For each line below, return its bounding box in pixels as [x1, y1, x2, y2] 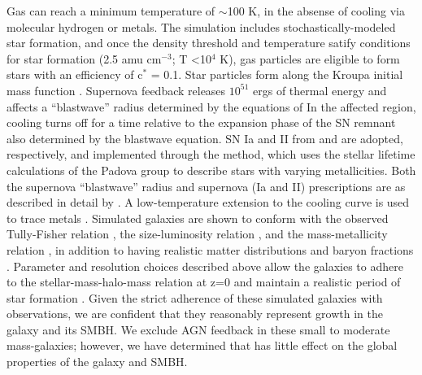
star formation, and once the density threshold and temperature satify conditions [7, 34, 411, 51]
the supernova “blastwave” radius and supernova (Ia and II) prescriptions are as [7, 177, 406, 194]
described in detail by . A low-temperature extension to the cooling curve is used [7, 194, 410, 211]
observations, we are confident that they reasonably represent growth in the [7, 305, 383, 322]
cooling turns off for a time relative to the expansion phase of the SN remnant [7, 114, 396, 131]
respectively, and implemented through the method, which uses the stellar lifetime [7, 146, 415, 163]
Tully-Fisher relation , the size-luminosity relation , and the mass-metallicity [7, 225, 388, 242]
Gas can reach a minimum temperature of [7, 2, 215, 19]
